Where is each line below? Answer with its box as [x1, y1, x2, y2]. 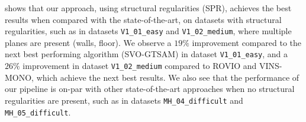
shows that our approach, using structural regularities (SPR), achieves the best [5, 2, 292, 14]
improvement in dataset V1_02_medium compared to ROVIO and [22, 60, 257, 72]
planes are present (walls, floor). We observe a [5, 36, 172, 48]
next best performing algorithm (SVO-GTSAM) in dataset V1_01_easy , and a [5, 48, 288, 60]
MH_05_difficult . [5, 105, 71, 118]
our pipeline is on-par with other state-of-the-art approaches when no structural [5, 83, 295, 95]
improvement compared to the [192, 36, 302, 48]
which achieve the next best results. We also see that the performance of [36, 71, 299, 83]
